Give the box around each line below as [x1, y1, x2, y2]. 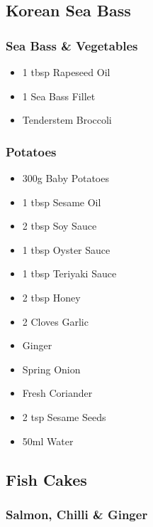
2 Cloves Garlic [22, 314, 89, 329]
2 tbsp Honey [22, 289, 81, 304]
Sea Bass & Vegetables [6, 36, 138, 54]
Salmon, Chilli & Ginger [6, 505, 148, 523]
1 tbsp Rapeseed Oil [22, 65, 110, 79]
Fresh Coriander [22, 385, 93, 400]
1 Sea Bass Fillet [22, 88, 96, 103]
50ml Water [22, 433, 74, 448]
